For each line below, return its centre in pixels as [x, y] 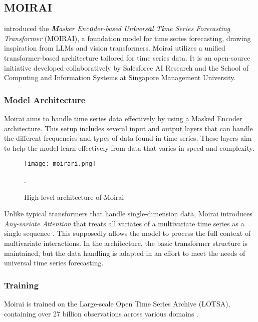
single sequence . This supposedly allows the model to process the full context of [127, 233]
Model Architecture [45, 99]
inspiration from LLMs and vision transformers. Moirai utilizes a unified [115, 48]
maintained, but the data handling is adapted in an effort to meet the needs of [125, 253]
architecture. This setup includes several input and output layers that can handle [128, 128]
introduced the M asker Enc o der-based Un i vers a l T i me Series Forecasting [117, 28]
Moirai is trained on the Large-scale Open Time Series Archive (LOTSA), [117, 303]
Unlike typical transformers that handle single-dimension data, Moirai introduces [128, 214]
